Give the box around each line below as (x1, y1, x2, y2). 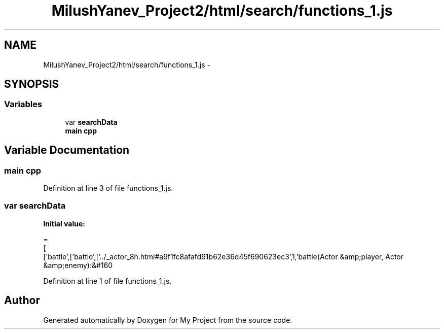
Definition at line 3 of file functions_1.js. (43, 184, 173, 193)
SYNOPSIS (4, 78, 59, 91)
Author (4, 294, 40, 307)
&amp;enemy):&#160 (43, 260, 113, 270)
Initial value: (43, 219, 85, 228)
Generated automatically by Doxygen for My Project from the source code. (43, 315, 292, 324)
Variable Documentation (4, 144, 130, 157)
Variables (4, 99, 43, 110)
